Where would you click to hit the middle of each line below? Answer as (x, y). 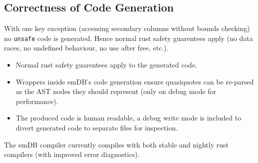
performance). (37, 101)
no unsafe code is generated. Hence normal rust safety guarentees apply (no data (129, 38)
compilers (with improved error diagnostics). (72, 154)
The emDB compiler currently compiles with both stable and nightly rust (116, 144)
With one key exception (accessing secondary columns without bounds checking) (127, 28)
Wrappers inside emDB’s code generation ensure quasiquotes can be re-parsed (135, 81)
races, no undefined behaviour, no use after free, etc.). (86, 48)
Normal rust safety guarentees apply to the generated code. (106, 65)
